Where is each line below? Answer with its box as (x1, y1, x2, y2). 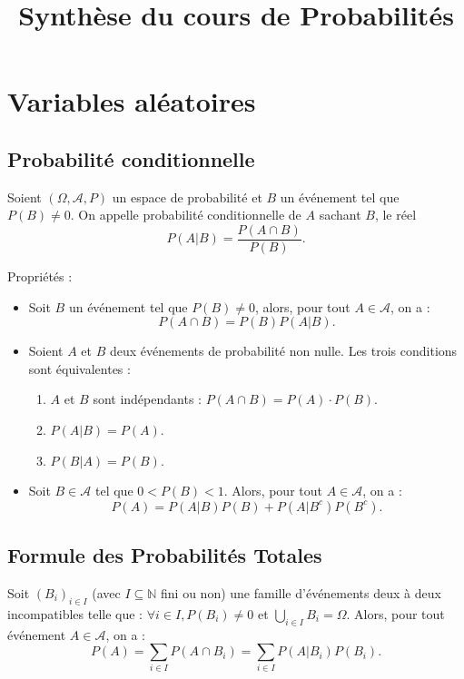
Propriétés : (7, 267, 73, 286)
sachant (319, 205, 361, 224)
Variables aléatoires (7, 83, 256, 120)
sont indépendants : (93, 389, 202, 408)
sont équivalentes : (28, 359, 131, 378)
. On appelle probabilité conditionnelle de (70, 205, 301, 224)
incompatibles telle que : (7, 604, 143, 623)
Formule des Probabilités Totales (7, 541, 322, 569)
